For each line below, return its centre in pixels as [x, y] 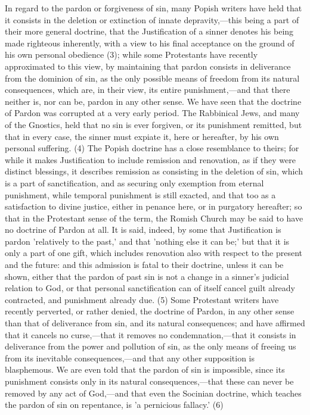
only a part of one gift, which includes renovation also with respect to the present [154, 253]
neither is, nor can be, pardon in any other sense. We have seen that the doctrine [153, 101]
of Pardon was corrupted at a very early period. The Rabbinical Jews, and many [152, 113]
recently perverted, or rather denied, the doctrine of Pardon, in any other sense [150, 311]
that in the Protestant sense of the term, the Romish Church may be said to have [154, 218]
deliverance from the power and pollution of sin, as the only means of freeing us [151, 346]
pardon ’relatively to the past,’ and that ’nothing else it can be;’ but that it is [147, 241]
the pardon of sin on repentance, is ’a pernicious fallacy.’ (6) [114, 405]
